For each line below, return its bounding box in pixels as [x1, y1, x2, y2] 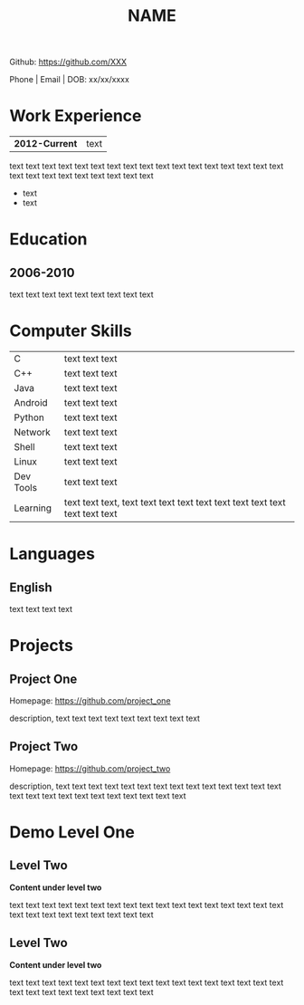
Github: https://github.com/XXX [9, 56, 128, 68]
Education [9, 229, 88, 250]
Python [14, 411, 45, 424]
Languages [9, 544, 95, 564]
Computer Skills [9, 321, 133, 341]
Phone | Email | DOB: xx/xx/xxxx [9, 74, 129, 85]
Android [14, 397, 48, 409]
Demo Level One [9, 822, 136, 843]
